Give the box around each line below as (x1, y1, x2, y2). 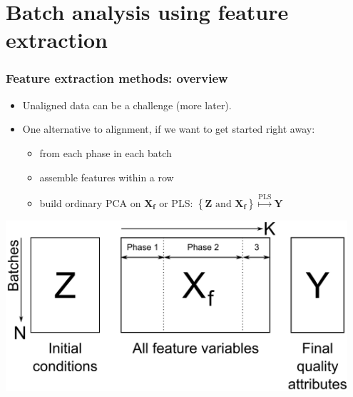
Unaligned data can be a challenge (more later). (22, 97, 232, 112)
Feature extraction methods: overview (6, 69, 228, 87)
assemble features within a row (39, 169, 174, 184)
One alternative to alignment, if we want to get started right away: (22, 121, 315, 136)
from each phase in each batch (39, 145, 172, 160)
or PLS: (159, 195, 193, 210)
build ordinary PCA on (39, 195, 141, 210)
